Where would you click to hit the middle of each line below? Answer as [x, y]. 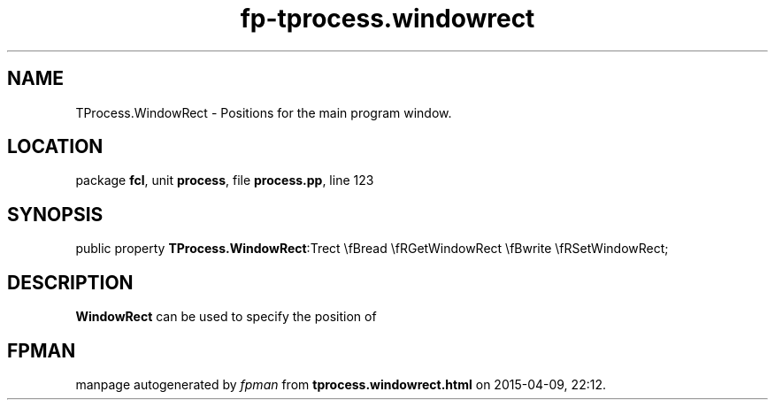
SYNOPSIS [55, 214]
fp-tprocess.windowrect [387, 19]
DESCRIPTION [70, 282]
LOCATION [55, 147]
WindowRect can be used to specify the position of [226, 317]
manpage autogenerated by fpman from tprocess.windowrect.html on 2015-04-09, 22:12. [341, 384]
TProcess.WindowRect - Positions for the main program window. [264, 112]
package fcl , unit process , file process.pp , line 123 [225, 180]
